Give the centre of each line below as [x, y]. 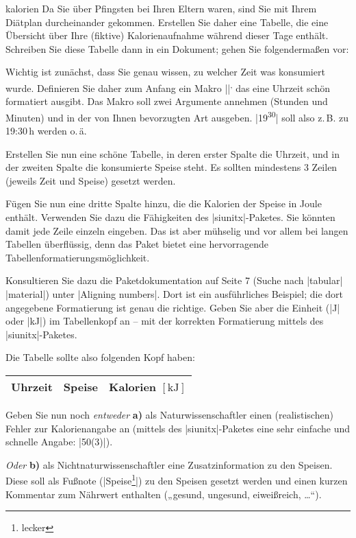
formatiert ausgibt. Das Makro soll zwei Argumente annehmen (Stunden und [167, 101]
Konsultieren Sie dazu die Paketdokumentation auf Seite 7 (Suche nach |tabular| [174, 280]
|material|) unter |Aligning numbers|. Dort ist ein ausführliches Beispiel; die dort [174, 294]
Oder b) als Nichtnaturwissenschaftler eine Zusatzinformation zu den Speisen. [169, 464]
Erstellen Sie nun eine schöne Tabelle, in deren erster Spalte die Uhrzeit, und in [173, 153]
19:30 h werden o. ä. [46, 131]
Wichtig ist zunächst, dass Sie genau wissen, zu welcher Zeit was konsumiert [165, 72]
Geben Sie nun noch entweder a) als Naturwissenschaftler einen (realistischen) [169, 414]
